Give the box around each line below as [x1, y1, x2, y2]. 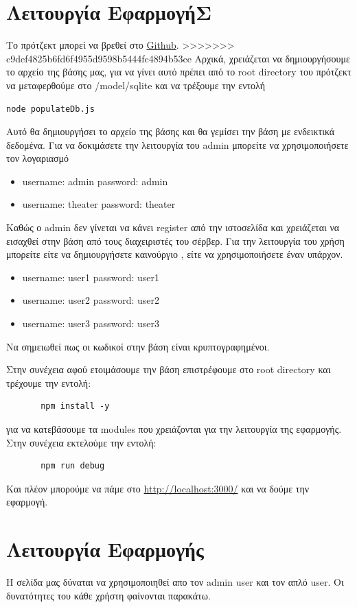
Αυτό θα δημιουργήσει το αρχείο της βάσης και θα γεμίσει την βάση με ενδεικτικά [6, 124, 335, 139]
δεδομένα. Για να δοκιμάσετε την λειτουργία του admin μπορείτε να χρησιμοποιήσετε [6, 137, 349, 152]
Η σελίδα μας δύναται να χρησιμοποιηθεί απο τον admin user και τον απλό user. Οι [6, 575, 344, 589]
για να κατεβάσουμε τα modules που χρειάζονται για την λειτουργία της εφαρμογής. [6, 422, 342, 436]
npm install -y [41, 401, 110, 412]
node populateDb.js [6, 104, 95, 114]
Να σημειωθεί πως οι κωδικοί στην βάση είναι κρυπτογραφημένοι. [6, 339, 270, 353]
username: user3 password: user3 [22, 316, 160, 331]
